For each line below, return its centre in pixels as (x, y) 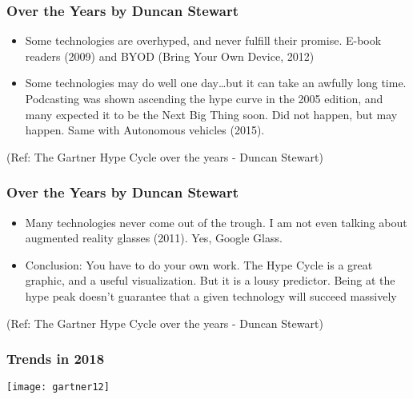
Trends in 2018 (56, 359)
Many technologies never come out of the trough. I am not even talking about (216, 222)
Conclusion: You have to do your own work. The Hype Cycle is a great (199, 264)
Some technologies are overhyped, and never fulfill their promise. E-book (203, 40)
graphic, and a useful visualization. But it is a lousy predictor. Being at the (210, 280)
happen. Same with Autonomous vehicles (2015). (145, 130)
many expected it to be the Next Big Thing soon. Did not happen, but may (211, 114)
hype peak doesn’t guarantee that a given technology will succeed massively (211, 295)
